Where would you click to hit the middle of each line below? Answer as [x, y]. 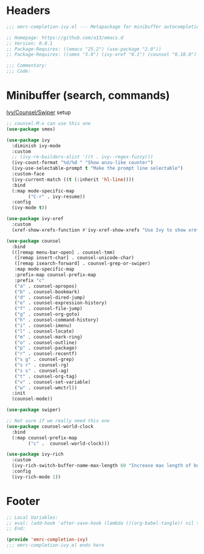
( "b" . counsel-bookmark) [47, 292]
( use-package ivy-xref [35, 219]
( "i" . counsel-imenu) [43, 325]
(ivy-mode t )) [29, 208]
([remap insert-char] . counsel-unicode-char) [74, 258]
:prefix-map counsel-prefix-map [55, 275]
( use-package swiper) [34, 410]
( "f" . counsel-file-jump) [49, 309]
